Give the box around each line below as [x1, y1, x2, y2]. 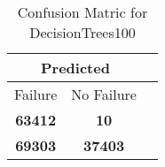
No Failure [71, 84, 137, 104]
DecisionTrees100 [29, 22, 136, 42]
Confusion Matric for [17, 2, 148, 22]
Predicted [41, 57, 110, 78]
